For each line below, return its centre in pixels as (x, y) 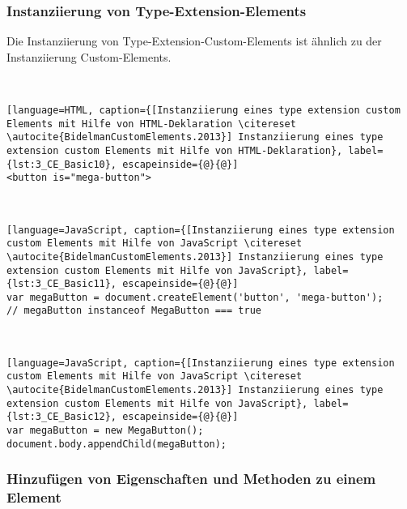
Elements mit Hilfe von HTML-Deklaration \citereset (151, 124)
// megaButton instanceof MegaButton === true (134, 311)
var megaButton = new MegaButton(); (105, 430)
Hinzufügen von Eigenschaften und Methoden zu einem (191, 479)
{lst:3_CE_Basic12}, (62, 417)
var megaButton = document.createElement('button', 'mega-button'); (195, 297)
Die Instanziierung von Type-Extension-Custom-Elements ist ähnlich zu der (194, 41)
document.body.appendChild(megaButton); (117, 444)
